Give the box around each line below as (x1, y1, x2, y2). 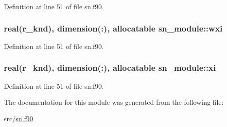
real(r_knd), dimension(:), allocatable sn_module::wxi (4, 22, 223, 34)
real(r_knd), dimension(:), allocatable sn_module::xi (4, 62, 216, 74)
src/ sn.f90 (4, 113, 33, 123)
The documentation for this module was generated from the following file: (4, 97, 224, 107)
